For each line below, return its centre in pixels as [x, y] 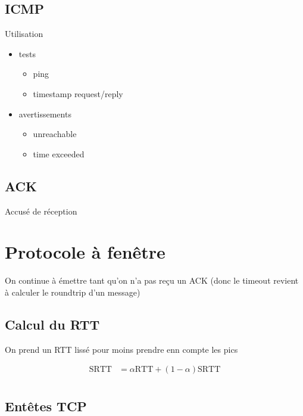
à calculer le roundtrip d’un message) [73, 292]
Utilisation [24, 34]
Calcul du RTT [52, 324]
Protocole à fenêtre [85, 252]
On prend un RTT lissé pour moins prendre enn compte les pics [121, 349]
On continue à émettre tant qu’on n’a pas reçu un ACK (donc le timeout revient [152, 280]
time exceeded [59, 153]
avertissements [45, 114]
